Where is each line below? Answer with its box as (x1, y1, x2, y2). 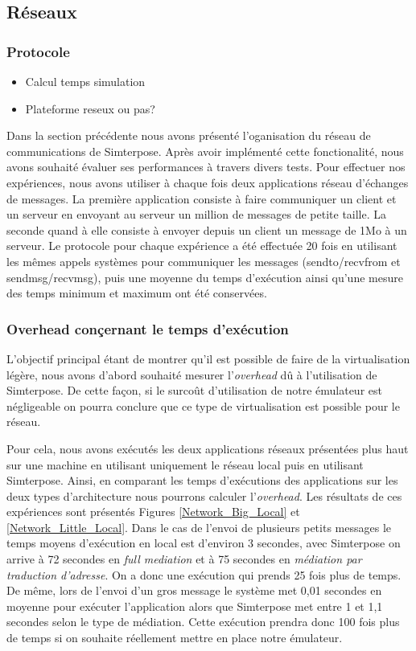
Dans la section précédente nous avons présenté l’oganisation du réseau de (6, 127, 371, 144)
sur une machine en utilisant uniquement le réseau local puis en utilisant (6, 456, 364, 473)
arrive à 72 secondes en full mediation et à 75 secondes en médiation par (6, 551, 362, 567)
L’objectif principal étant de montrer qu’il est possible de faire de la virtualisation (6, 350, 410, 366)
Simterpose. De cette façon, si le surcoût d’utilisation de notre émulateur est (6, 382, 382, 399)
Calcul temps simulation (25, 73, 146, 89)
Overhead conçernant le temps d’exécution (6, 318, 289, 338)
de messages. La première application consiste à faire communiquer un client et (6, 190, 397, 207)
